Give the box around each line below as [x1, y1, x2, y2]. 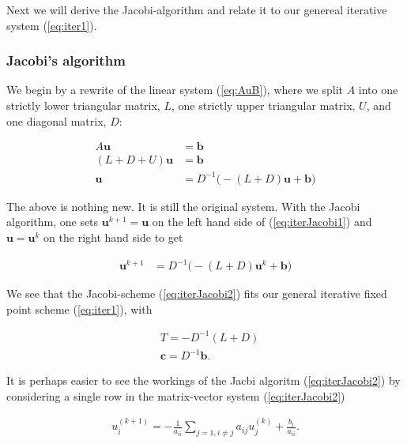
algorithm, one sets [6, 213, 99, 230]
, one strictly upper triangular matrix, [171, 97, 356, 113]
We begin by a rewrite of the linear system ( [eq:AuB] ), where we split [6, 81, 344, 98]
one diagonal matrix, [6, 112, 107, 129]
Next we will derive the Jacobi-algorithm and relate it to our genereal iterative [6, 2, 387, 17]
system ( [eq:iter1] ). [6, 17, 97, 33]
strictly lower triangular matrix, [6, 97, 160, 113]
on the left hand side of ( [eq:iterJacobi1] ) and [152, 213, 372, 230]
